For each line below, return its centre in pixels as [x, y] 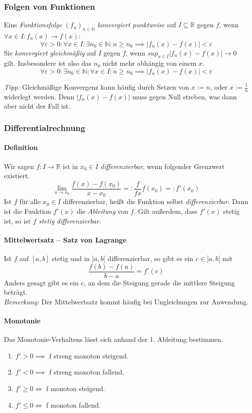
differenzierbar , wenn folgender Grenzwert [162, 166]
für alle [30, 201]
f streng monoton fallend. [87, 372]
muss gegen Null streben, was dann [185, 96]
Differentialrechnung [45, 127]
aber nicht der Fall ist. [37, 106]
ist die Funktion [28, 211]
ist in [70, 166]
